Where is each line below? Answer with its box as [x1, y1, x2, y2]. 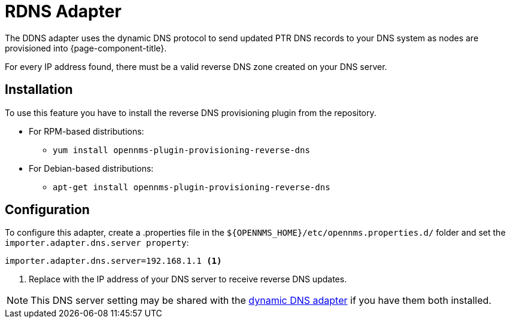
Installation [5, 82, 73, 97]
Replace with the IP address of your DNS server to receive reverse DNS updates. [29, 274, 347, 285]
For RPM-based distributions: [29, 126, 144, 136]
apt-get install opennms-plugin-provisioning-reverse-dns [53, 182, 330, 192]
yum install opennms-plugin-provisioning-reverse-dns [53, 145, 310, 155]
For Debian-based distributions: [29, 163, 154, 173]
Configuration [5, 202, 90, 218]
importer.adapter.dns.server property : [5, 237, 189, 248]
